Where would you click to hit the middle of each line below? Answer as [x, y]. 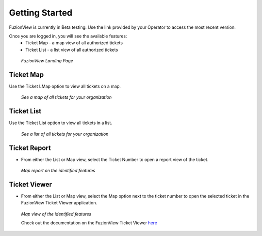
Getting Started [41, 13]
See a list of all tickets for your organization [65, 134]
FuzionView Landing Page [47, 61]
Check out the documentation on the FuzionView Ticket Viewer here [89, 223]
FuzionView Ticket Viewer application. [59, 203]
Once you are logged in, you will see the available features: [68, 36]
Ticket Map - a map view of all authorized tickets [74, 43]
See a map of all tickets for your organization [66, 97]
